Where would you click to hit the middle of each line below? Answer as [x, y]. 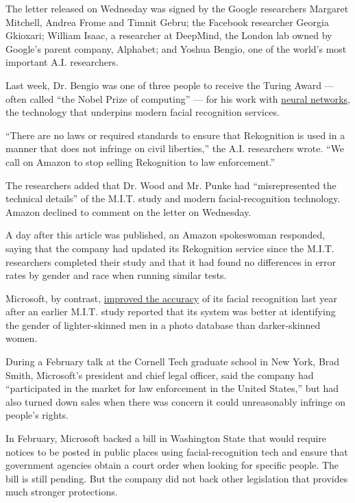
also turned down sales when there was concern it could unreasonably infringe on [176, 401]
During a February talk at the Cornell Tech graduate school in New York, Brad [173, 361]
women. [22, 338]
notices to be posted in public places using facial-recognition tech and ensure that [177, 451]
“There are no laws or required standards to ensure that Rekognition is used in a [175, 135]
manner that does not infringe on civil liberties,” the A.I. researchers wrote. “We [175, 148]
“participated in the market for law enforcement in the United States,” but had [172, 388]
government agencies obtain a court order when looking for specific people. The [172, 465]
